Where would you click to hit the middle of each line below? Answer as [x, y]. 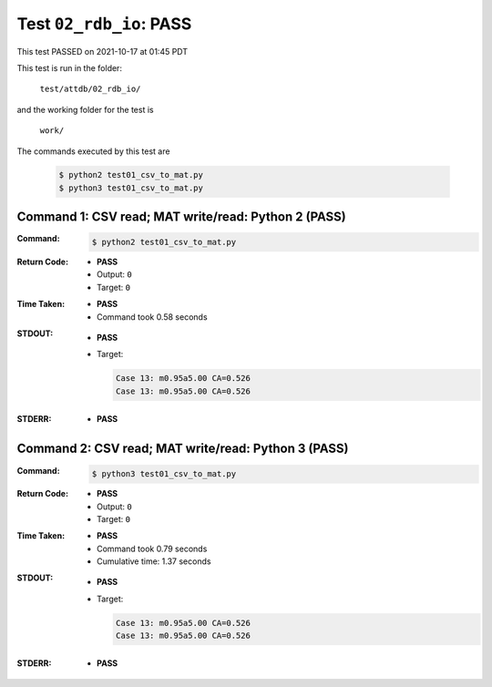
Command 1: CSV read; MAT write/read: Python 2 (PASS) [181, 217]
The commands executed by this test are [93, 151]
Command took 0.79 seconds [152, 549]
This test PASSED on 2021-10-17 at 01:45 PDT [102, 51]
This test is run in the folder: [70, 67]
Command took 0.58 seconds [153, 317]
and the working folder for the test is [85, 109]
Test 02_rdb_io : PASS [104, 24]
